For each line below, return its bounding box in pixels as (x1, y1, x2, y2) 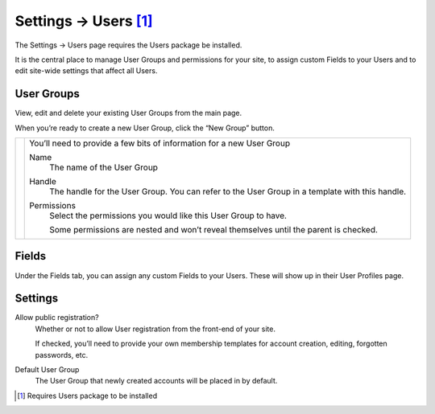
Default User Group (14, 365, 80, 374)
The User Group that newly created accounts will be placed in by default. (35, 376, 278, 386)
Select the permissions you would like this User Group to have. (49, 210, 288, 221)
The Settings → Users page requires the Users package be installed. (14, 40, 242, 50)
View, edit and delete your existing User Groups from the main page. (14, 109, 242, 118)
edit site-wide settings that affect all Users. (14, 66, 158, 76)
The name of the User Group (49, 162, 159, 173)
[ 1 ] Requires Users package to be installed (17, 391, 157, 400)
